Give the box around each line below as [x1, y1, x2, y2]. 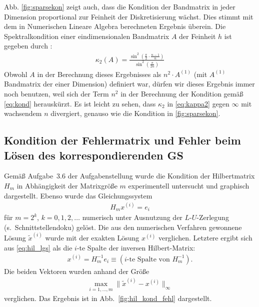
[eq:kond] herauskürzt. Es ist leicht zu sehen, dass [4, 98, 156, 108]
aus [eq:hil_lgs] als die [4, 242, 72, 252]
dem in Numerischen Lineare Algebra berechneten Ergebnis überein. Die [4, 21, 226, 31]
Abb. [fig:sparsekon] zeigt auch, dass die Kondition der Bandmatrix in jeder [4, 1, 235, 11]
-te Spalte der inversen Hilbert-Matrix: [76, 242, 195, 252]
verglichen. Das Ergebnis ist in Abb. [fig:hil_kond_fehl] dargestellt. [4, 293, 212, 303]
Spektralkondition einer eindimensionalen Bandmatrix [4, 30, 169, 41]
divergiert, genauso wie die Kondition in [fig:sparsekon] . [50, 108, 220, 118]
